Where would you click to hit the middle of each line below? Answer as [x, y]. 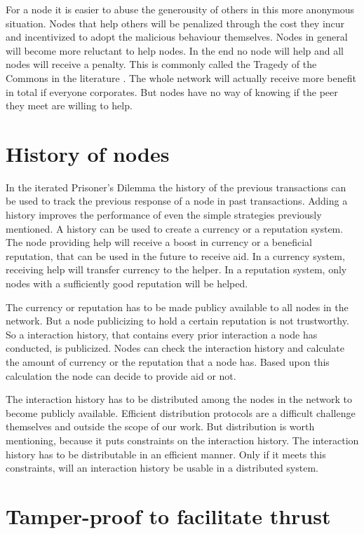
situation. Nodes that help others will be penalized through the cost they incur [175, 23]
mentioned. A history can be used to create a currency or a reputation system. [175, 228]
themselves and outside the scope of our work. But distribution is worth [160, 426]
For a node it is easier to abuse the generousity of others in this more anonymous [180, 9]
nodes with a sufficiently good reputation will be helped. [127, 283]
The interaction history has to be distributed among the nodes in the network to [179, 399]
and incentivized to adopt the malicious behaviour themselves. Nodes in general [177, 37]
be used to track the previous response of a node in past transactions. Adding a [177, 201]
